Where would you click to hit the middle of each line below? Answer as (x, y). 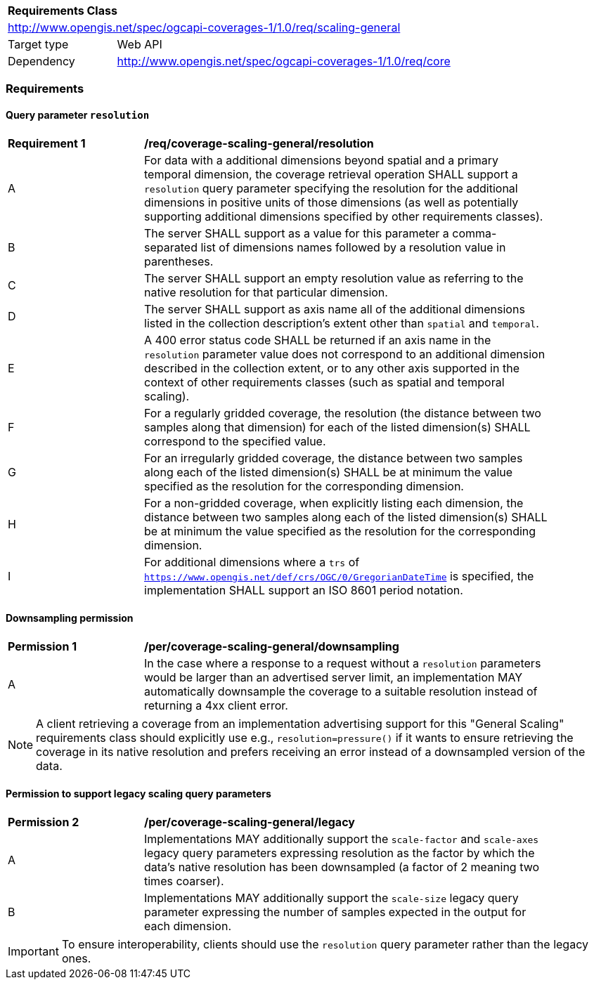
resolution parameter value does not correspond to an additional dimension (345, 354)
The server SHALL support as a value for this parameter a (297, 233)
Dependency (41, 61)
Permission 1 (43, 646)
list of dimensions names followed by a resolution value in (353, 247)
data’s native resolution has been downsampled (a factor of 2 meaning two (342, 867)
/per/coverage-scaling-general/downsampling (272, 646)
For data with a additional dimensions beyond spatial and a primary (321, 160)
